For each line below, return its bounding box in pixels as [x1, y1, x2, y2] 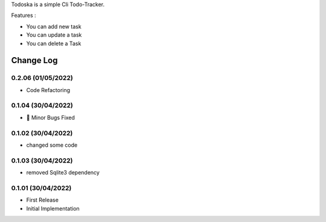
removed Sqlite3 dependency [26, 169, 100, 176]
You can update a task [26, 31, 82, 39]
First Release [26, 196, 59, 204]
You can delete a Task [26, 40, 81, 47]
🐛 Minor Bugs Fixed [26, 114, 75, 121]
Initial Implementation [26, 205, 80, 212]
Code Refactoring [26, 86, 71, 93]
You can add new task [26, 23, 81, 30]
